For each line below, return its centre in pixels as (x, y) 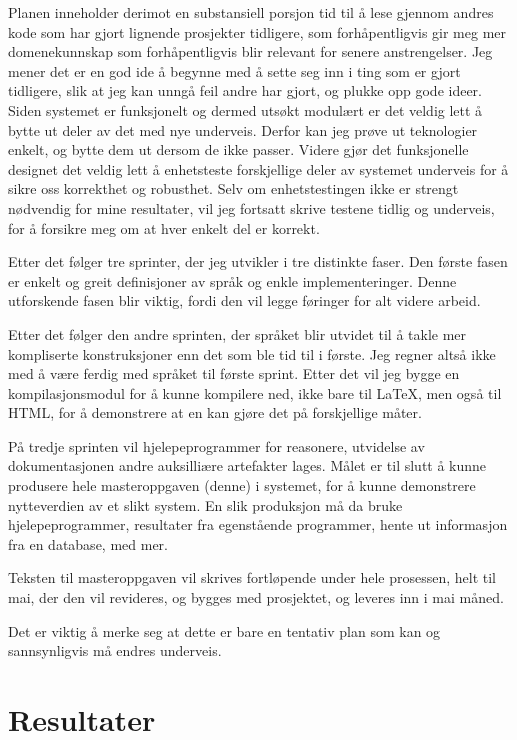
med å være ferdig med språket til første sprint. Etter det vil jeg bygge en (234, 373)
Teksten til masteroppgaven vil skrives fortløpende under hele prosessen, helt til (252, 577)
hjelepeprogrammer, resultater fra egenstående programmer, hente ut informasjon (258, 524)
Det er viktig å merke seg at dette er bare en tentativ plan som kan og (224, 630)
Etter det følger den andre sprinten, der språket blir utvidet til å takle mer (237, 333)
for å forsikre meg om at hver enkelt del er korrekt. (164, 227)
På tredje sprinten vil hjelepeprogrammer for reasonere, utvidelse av (216, 445)
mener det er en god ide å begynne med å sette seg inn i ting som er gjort (234, 70)
